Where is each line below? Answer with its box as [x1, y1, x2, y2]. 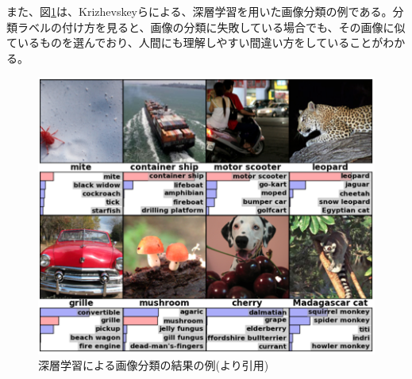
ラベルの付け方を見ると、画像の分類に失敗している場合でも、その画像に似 [17, 18, 406, 35]
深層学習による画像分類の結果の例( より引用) [38, 357, 269, 373]
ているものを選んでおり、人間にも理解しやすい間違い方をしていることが [6, 34, 383, 51]
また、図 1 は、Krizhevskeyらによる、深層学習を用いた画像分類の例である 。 [6, 3, 393, 19]
